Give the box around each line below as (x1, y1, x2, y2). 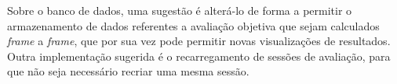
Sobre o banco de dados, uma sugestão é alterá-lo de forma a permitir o (7, 2, 352, 18)
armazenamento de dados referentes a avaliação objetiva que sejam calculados (7, 17, 380, 33)
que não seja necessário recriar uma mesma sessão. (7, 63, 249, 79)
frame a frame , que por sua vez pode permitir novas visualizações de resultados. (7, 33, 391, 49)
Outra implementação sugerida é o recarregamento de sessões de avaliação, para (7, 47, 391, 64)
